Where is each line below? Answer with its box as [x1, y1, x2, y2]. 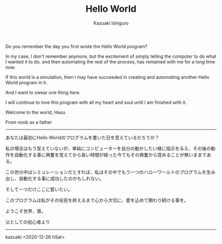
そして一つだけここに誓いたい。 [5, 186, 73, 192]
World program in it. [5, 79, 48, 85]
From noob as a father [5, 119, 52, 125]
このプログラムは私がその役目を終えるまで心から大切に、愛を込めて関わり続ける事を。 [5, 197, 189, 203]
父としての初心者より [5, 218, 51, 225]
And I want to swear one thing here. [5, 89, 81, 95]
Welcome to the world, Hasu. [5, 109, 67, 115]
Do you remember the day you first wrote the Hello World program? [5, 43, 148, 49]
